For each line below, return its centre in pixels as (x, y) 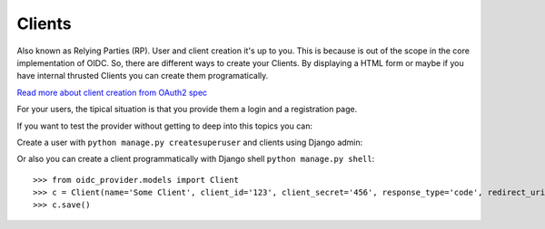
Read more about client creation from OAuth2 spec (112, 92)
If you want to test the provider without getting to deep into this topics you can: (165, 126)
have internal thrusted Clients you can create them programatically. (143, 76)
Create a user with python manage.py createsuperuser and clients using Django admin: (190, 142)
